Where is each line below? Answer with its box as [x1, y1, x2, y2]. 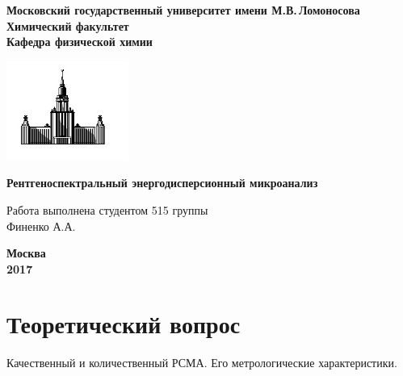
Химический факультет [6, 17, 129, 34]
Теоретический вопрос [6, 307, 241, 340]
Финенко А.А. [6, 217, 76, 234]
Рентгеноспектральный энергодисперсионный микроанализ [6, 174, 318, 191]
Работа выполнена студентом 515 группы [6, 201, 208, 218]
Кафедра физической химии [6, 33, 153, 50]
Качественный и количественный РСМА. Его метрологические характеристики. [6, 354, 397, 371]
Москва [6, 244, 46, 261]
